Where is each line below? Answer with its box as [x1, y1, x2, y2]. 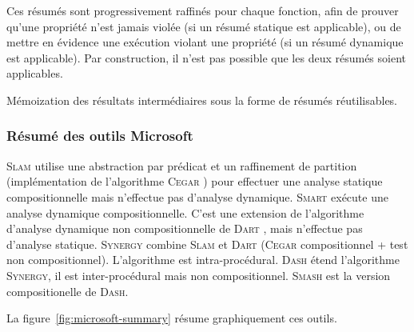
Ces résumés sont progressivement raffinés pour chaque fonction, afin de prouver [6, 2, 399, 18]
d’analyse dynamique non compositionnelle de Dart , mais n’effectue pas [6, 220, 363, 237]
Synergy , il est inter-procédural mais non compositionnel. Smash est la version [6, 266, 391, 283]
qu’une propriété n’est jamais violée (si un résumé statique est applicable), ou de [6, 18, 401, 34]
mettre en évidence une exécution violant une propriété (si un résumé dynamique [6, 34, 404, 50]
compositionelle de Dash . [6, 282, 129, 299]
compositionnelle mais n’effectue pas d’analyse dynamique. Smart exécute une [6, 188, 388, 205]
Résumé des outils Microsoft [6, 126, 193, 146]
